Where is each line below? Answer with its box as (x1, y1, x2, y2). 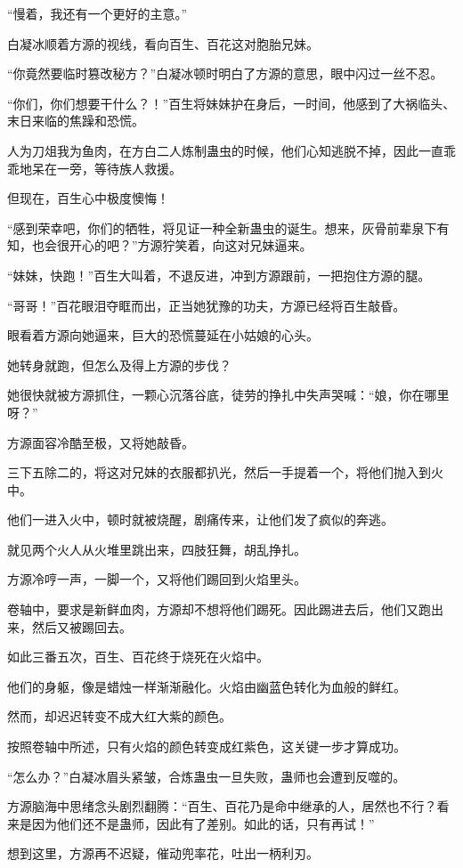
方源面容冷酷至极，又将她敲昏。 (7, 433, 194, 451)
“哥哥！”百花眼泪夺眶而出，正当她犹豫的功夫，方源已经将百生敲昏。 (7, 296, 406, 314)
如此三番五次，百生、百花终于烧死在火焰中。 (7, 647, 269, 666)
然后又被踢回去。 (31, 617, 132, 636)
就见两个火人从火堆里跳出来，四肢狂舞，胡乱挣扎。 (7, 539, 306, 558)
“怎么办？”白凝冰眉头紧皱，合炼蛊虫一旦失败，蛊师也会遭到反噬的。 (7, 767, 406, 785)
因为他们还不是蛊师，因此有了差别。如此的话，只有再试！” (31, 814, 375, 832)
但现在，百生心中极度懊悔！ (7, 189, 169, 207)
